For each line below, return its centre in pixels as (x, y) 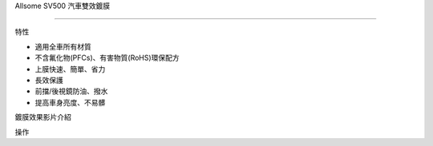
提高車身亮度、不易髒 (70, 102)
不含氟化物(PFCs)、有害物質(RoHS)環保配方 (107, 58)
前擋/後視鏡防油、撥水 (71, 91)
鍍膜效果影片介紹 (43, 117)
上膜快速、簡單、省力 (70, 69)
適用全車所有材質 (63, 46)
